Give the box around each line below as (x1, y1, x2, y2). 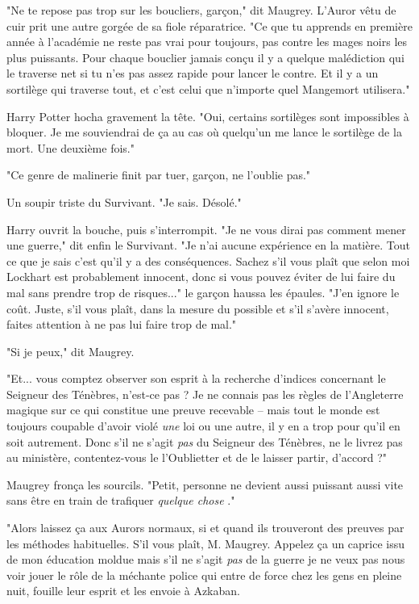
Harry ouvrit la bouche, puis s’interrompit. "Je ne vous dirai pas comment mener (6, 220, 406, 237)
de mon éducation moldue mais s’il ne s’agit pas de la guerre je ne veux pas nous (6, 551, 405, 568)
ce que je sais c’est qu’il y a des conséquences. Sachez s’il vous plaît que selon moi (6, 252, 410, 269)
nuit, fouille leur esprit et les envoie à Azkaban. (6, 582, 240, 599)
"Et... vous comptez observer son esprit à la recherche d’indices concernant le (6, 370, 386, 387)
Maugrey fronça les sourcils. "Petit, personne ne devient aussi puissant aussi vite (6, 476, 404, 493)
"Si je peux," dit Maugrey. (6, 342, 135, 359)
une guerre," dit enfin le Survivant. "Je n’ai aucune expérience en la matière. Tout (6, 237, 410, 254)
